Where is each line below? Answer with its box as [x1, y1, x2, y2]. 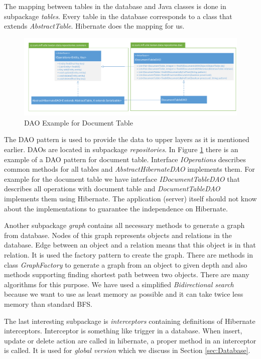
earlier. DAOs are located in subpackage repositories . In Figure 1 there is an [4, 144, 238, 154]
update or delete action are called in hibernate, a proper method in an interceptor [4, 335, 256, 345]
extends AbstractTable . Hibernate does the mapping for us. [4, 21, 185, 31]
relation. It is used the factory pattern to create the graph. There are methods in [4, 249, 253, 260]
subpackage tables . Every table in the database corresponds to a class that [4, 11, 232, 21]
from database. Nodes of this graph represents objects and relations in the [4, 229, 232, 240]
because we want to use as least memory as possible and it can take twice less [4, 289, 243, 299]
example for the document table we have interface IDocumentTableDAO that [4, 173, 240, 184]
